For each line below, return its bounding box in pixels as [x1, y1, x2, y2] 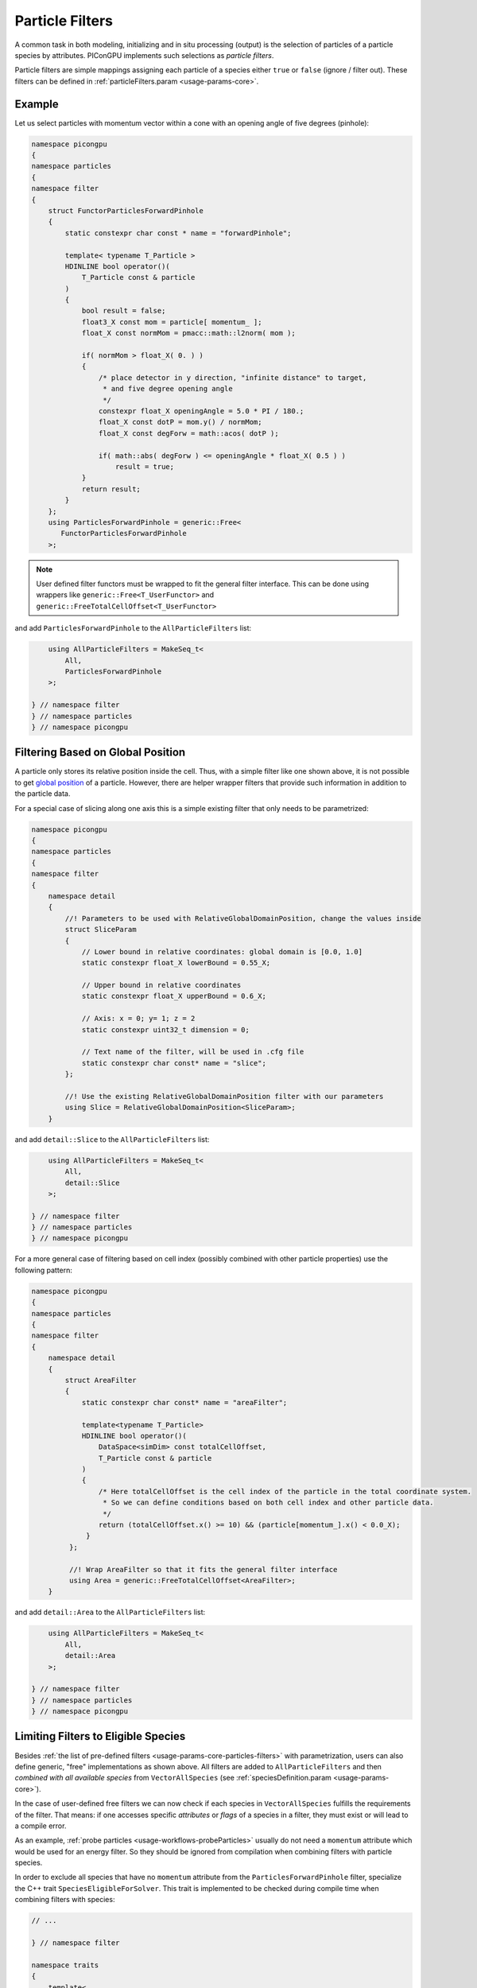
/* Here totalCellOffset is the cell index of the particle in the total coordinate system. [98, 1487, 472, 1496]
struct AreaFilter [64, 1376, 137, 1384]
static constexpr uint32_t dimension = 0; [81, 1025, 250, 1034]
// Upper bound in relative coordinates [81, 980, 242, 990]
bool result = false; [81, 306, 166, 316]
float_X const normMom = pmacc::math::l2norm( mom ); [81, 328, 296, 338]
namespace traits [31, 1960, 99, 1970]
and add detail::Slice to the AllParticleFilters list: [14, 1134, 210, 1144]
